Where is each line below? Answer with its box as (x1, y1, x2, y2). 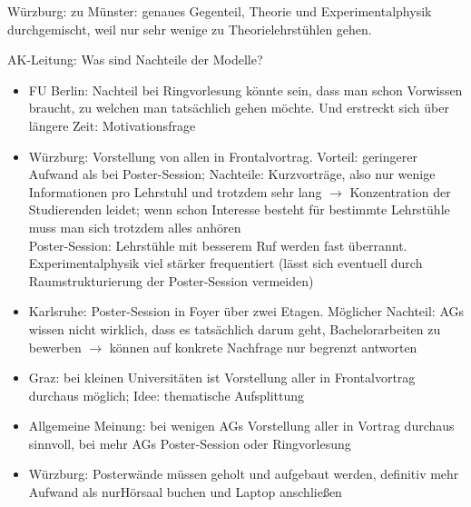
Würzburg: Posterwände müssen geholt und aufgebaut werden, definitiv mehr (28, 464, 459, 483)
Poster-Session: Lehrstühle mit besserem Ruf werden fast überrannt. (28, 235, 407, 254)
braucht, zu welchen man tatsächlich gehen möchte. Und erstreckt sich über (28, 98, 449, 117)
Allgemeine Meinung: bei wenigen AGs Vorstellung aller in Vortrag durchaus (28, 416, 455, 435)
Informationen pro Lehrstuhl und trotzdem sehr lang (28, 182, 322, 201)
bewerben (28, 337, 82, 356)
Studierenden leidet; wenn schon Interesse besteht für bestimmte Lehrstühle (28, 200, 450, 219)
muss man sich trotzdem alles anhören (28, 217, 241, 236)
